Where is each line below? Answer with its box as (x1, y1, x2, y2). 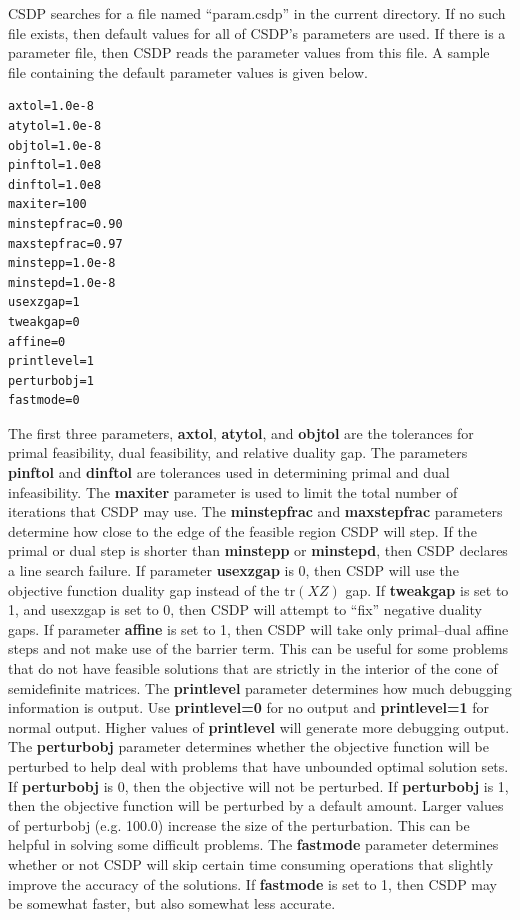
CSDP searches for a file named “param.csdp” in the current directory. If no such (8, 3, 506, 23)
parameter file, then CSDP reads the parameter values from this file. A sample (8, 42, 490, 63)
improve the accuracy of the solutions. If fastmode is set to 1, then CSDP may (8, 873, 498, 894)
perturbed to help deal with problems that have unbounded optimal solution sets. (8, 755, 509, 776)
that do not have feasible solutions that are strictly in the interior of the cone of (8, 658, 498, 678)
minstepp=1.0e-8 (8, 256, 116, 271)
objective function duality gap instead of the (8, 579, 280, 600)
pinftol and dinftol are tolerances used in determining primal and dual (8, 462, 450, 483)
